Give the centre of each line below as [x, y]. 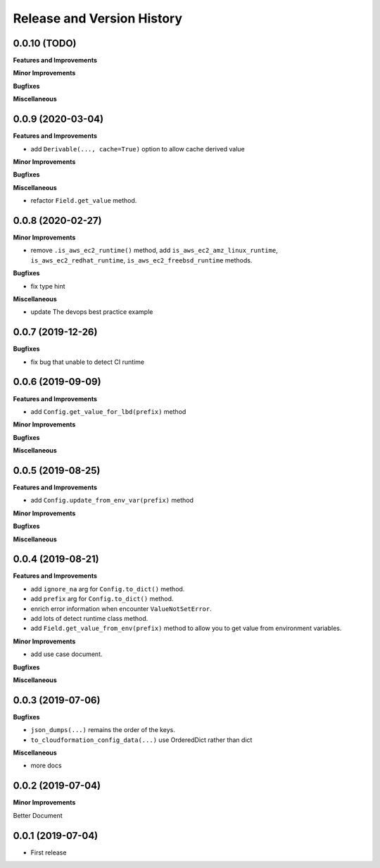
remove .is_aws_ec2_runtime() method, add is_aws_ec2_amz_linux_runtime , [154, 251]
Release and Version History [98, 18]
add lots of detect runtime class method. [89, 619]
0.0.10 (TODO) [45, 43]
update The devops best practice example [92, 312]
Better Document [38, 815]
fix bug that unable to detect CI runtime [88, 362]
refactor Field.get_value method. [84, 201]
